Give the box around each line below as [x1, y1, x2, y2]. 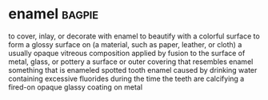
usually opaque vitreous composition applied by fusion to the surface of [8, 48, 246, 58]
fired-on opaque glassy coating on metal [8, 82, 142, 92]
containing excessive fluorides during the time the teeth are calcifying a [8, 74, 245, 83]
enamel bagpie [8, 5, 98, 23]
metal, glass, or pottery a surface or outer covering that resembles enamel [8, 57, 254, 66]
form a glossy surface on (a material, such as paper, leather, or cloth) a [8, 39, 242, 49]
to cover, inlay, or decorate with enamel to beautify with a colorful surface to [8, 31, 260, 41]
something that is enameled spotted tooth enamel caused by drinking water [8, 65, 258, 74]
